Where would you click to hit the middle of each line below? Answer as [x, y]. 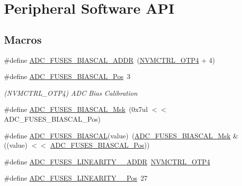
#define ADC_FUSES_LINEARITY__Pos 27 [76, 178]
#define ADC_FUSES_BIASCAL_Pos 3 [67, 76]
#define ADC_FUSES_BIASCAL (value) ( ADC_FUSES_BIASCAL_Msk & [121, 135]
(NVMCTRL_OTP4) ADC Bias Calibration [71, 93]
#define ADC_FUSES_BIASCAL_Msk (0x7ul [76, 109]
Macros [23, 39]
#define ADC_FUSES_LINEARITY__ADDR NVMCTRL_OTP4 [107, 161]
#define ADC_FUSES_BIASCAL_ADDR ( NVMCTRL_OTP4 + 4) [109, 60]
